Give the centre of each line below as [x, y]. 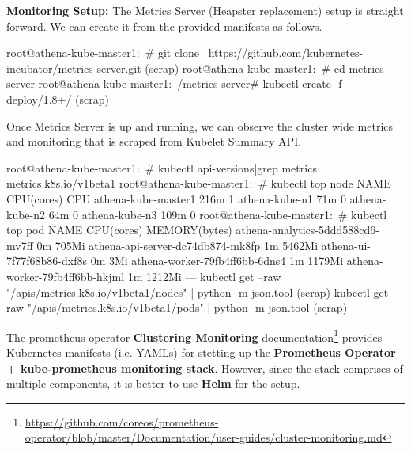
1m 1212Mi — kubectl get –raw [204, 276]
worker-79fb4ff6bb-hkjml [66, 276]
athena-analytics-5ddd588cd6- [308, 230]
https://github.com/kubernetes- [286, 53]
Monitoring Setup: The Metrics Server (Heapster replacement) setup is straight [205, 10]
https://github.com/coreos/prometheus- [122, 421]
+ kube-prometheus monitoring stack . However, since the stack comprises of [205, 368]
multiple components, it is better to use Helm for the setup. [153, 383]
